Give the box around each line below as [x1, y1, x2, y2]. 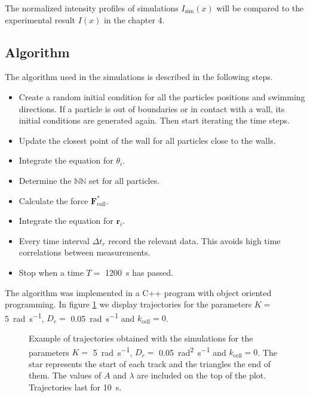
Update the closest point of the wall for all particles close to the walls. [19, 134, 276, 146]
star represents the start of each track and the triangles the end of [29, 357, 271, 370]
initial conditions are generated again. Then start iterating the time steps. [19, 114, 290, 127]
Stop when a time [19, 266, 84, 278]
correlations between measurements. [19, 246, 151, 258]
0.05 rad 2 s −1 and [159, 344, 226, 358]
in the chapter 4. [103, 13, 165, 26]
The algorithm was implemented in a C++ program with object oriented [5, 286, 272, 298]
